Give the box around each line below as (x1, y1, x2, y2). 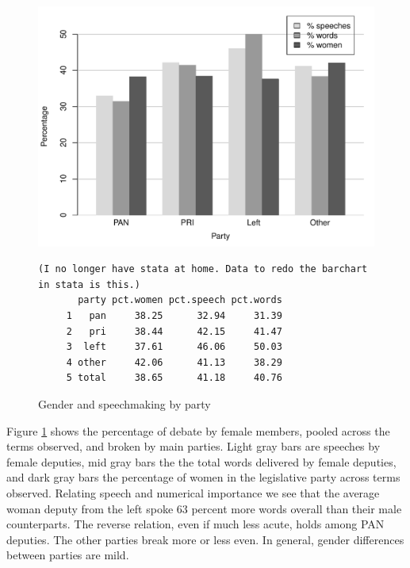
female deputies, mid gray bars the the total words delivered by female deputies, (6, 453, 397, 470)
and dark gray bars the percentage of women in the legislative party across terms (6, 469, 400, 485)
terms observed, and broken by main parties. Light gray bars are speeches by (6, 438, 381, 455)
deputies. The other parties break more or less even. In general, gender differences (6, 531, 404, 547)
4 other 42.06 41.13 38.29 (66, 356, 282, 368)
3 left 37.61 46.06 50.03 (66, 341, 282, 353)
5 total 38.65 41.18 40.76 (66, 372, 282, 384)
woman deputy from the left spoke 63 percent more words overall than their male (6, 500, 402, 516)
